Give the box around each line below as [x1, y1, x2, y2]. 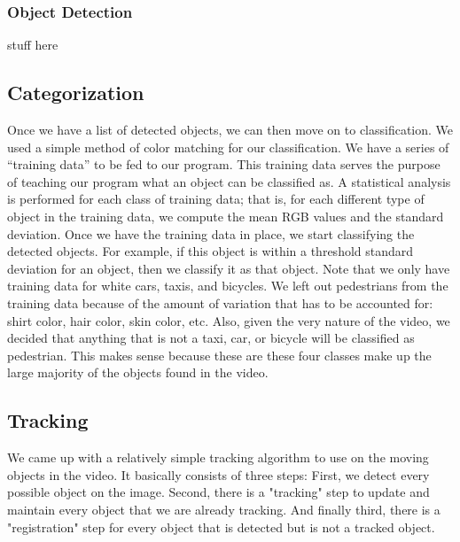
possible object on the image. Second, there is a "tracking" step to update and [7, 483, 430, 501]
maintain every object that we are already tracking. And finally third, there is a [7, 499, 441, 518]
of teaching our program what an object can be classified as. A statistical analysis [7, 172, 451, 190]
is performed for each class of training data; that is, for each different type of [7, 190, 425, 208]
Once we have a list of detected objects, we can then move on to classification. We [7, 120, 454, 139]
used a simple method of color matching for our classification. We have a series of [7, 137, 449, 156]
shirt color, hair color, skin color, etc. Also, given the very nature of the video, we [7, 311, 450, 329]
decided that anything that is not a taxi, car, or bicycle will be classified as [7, 329, 415, 347]
